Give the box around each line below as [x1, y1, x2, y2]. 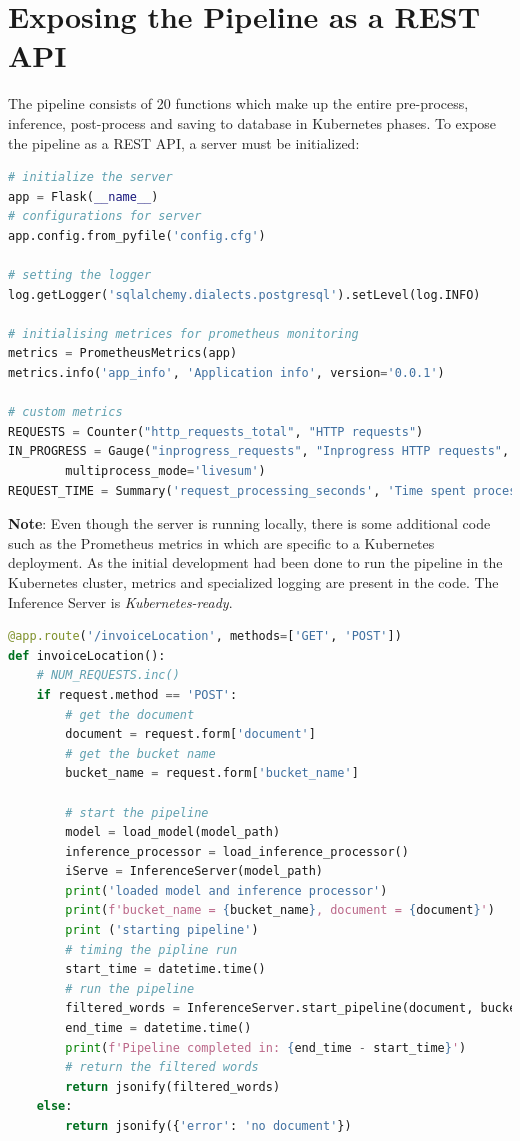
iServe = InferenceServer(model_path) [65, 864, 324, 879]
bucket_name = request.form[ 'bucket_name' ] [65, 766, 359, 781]
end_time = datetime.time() [65, 1021, 252, 1036]
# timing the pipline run [65, 942, 238, 957]
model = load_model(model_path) [65, 825, 281, 840]
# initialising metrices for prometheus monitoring [8, 326, 359, 341]
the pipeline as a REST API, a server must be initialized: [8, 132, 360, 153]
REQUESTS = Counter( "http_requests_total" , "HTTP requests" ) [8, 424, 424, 439]
